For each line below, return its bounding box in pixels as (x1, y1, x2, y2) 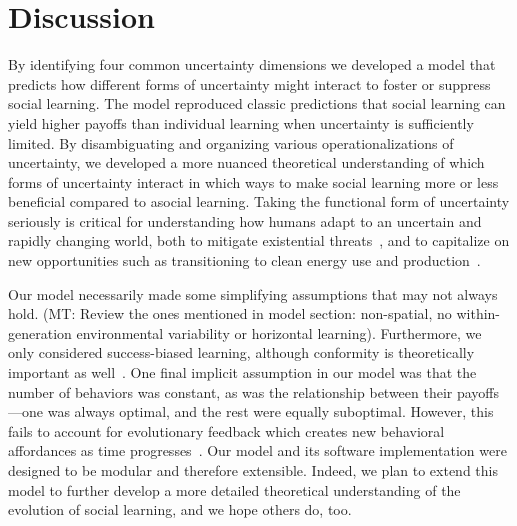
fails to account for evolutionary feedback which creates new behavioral (8, 420, 445, 441)
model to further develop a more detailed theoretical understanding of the (8, 479, 461, 500)
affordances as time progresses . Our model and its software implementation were (8, 440, 507, 461)
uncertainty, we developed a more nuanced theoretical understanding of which (8, 152, 485, 173)
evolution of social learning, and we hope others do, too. (8, 499, 352, 520)
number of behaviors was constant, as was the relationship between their (8, 381, 453, 402)
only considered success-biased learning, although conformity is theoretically (8, 342, 475, 363)
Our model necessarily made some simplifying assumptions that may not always (8, 283, 498, 304)
